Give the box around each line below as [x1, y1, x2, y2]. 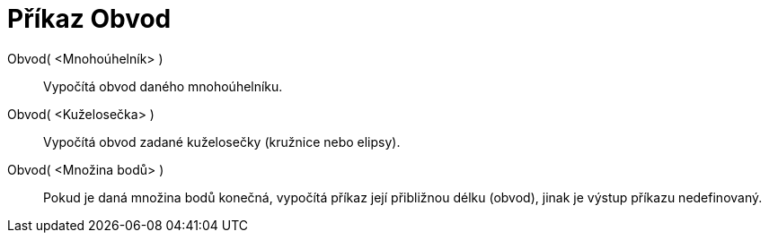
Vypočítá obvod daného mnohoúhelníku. [43, 78, 283, 94]
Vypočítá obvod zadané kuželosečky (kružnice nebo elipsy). [43, 133, 401, 150]
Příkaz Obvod [7, 4, 172, 34]
